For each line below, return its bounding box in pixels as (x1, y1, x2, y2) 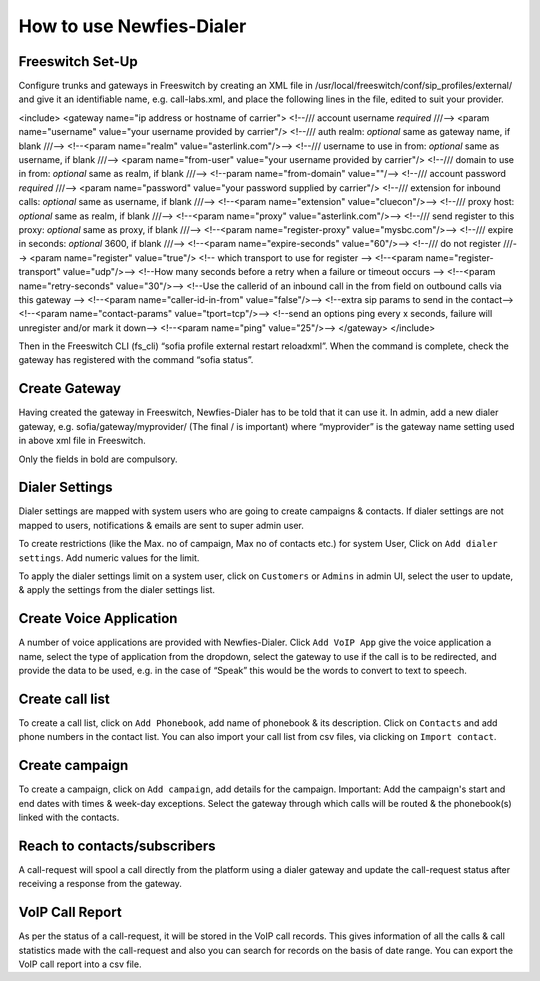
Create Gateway (18, 380, 122, 397)
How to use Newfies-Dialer (18, 15, 247, 37)
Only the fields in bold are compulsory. (18, 453, 179, 465)
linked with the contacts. (18, 811, 120, 824)
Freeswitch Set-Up (18, 53, 139, 70)
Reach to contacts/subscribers (18, 837, 216, 854)
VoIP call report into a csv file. (18, 958, 142, 970)
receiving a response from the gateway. (18, 878, 182, 890)
